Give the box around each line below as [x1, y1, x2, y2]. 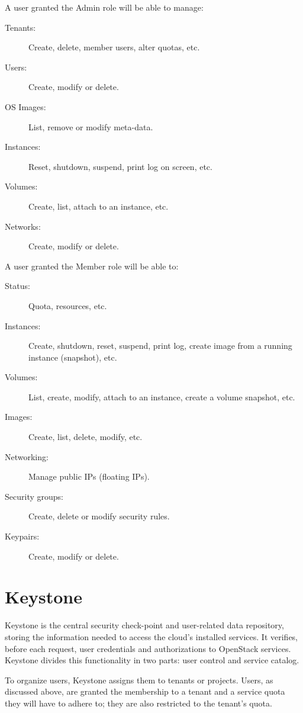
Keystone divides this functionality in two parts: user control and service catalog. [5, 654, 299, 666]
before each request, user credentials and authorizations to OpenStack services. [5, 642, 291, 654]
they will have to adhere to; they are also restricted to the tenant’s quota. [5, 696, 272, 709]
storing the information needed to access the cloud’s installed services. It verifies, [5, 630, 298, 643]
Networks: [5, 220, 41, 232]
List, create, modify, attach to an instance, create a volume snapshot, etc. [28, 390, 295, 403]
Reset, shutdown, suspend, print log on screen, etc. [28, 160, 212, 172]
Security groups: [5, 490, 63, 502]
